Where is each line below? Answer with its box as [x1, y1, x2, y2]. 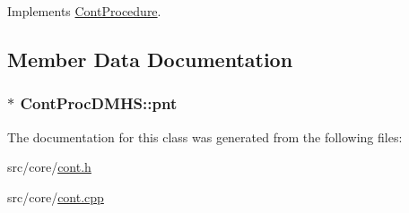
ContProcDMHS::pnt [20, 92, 178, 115]
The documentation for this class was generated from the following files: [7, 127, 403, 146]
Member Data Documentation [7, 45, 293, 72]
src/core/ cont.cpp [7, 187, 104, 206]
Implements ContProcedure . [7, 2, 161, 20]
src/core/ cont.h [7, 158, 91, 176]
